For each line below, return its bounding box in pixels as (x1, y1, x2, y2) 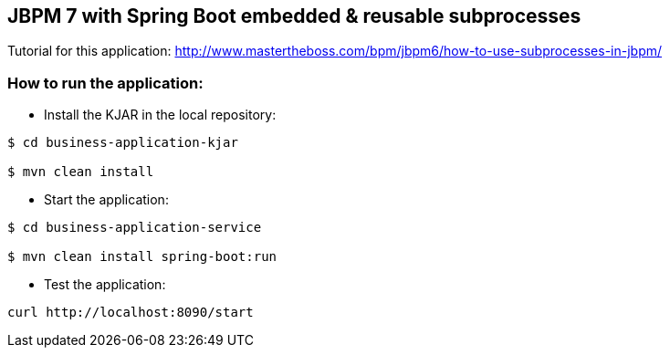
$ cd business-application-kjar (7, 135, 238, 151)
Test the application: (44, 277, 166, 293)
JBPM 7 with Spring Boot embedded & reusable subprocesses (7, 5, 581, 27)
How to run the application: (7, 73, 204, 92)
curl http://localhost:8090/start (7, 305, 254, 320)
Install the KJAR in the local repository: (44, 107, 277, 123)
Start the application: (44, 192, 169, 208)
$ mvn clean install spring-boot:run (7, 249, 277, 265)
